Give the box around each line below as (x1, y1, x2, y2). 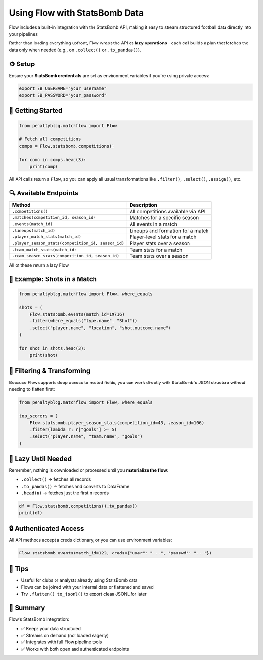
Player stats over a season (130, 240, 190, 247)
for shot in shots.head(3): (19, 345, 86, 351)
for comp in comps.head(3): (19, 157, 86, 162)
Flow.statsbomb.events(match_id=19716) (29, 312, 125, 317)
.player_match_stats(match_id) (12, 234, 81, 239)
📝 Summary (9, 604, 45, 612)
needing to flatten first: (9, 386, 55, 392)
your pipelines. (9, 31, 39, 37)
